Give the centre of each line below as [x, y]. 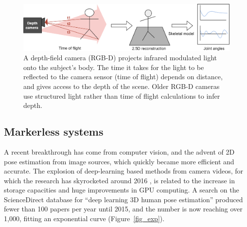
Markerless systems [54, 131]
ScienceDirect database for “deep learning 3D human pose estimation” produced [123, 199]
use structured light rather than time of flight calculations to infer [122, 96]
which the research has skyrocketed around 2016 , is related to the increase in [120, 180]
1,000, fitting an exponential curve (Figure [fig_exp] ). [84, 218]
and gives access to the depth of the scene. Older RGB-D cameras [122, 86]
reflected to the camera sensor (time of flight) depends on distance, [123, 77]
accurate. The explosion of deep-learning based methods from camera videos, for [124, 171]
